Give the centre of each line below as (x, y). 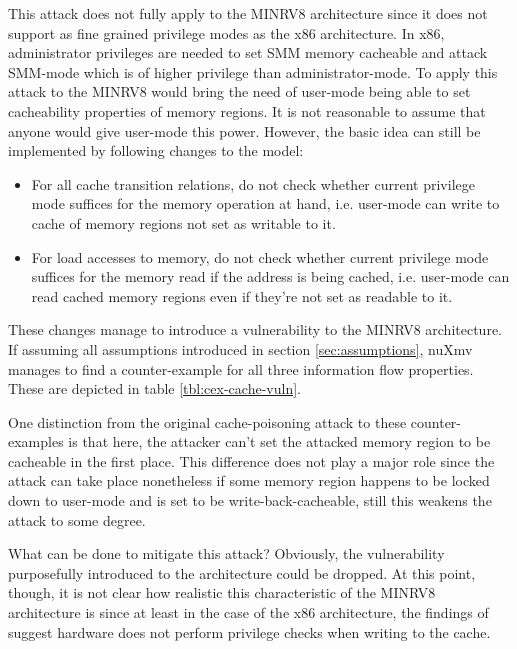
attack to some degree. (77, 519)
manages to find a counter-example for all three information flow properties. (241, 368)
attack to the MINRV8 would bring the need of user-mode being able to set (239, 91)
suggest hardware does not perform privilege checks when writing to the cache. (249, 631)
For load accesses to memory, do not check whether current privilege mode (260, 256)
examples (36, 441)
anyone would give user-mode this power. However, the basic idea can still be (244, 130)
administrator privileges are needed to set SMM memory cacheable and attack (248, 52)
